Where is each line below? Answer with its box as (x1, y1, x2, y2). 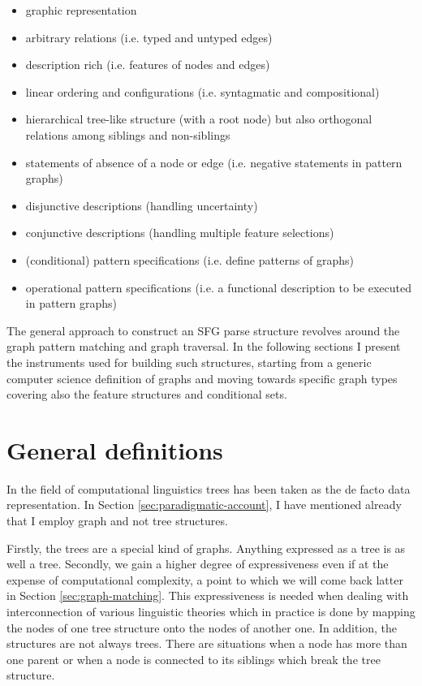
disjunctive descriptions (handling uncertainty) (25, 196, 258, 214)
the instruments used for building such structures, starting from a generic (6, 353, 372, 370)
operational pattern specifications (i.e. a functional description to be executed (25, 278, 412, 296)
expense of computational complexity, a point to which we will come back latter (6, 571, 403, 588)
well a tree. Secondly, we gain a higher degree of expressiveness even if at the (6, 555, 389, 572)
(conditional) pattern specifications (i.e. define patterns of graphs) (25, 251, 354, 268)
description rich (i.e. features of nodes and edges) (25, 56, 270, 73)
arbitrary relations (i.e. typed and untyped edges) (25, 28, 273, 45)
